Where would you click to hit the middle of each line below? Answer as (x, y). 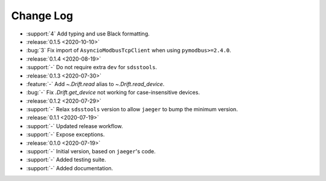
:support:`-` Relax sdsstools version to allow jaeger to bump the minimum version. (132, 109)
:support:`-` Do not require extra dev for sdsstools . (91, 67)
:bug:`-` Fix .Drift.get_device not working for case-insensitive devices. (113, 93)
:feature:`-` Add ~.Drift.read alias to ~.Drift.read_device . (95, 84)
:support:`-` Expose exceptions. (66, 135)
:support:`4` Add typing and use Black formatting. (88, 34)
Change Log (42, 16)
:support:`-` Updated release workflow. (75, 126)
